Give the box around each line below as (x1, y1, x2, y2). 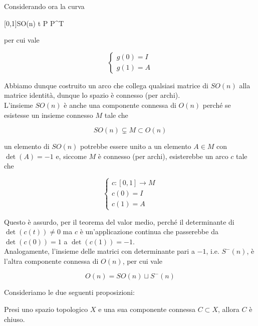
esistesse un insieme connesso (4, 109, 93, 120)
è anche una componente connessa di (64, 99, 176, 110)
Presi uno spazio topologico (4, 304, 88, 314)
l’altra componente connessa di (4, 255, 99, 266)
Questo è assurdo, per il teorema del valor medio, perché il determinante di (4, 216, 234, 227)
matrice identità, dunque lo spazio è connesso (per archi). (4, 90, 180, 100)
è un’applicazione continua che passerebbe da (80, 226, 218, 237)
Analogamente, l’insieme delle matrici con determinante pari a (4, 246, 195, 256)
